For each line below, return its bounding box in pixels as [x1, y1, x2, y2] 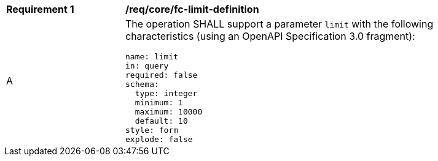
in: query [125, 61, 169, 70]
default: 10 [135, 116, 188, 125]
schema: [125, 80, 159, 89]
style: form [125, 125, 179, 135]
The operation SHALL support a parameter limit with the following [125, 18, 434, 30]
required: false [125, 70, 198, 80]
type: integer [135, 89, 198, 98]
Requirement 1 [6, 3, 74, 15]
